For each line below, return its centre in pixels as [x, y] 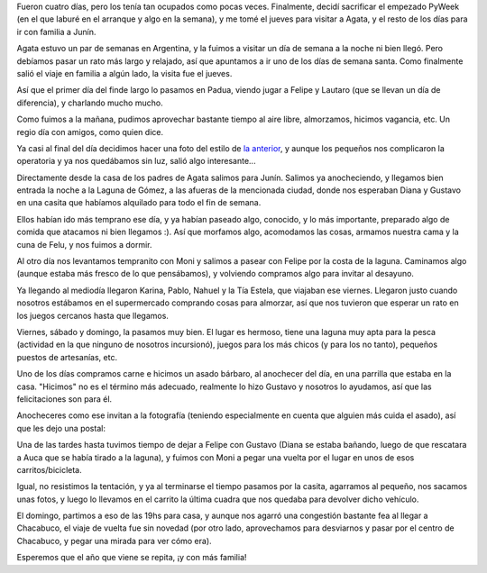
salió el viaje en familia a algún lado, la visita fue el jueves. [124, 73]
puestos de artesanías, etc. [67, 357]
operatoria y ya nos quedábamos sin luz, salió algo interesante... [136, 161]
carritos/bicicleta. [50, 469]
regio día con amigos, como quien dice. [90, 132]
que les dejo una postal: [61, 428]
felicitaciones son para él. [64, 399]
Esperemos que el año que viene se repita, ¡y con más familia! [132, 558]
